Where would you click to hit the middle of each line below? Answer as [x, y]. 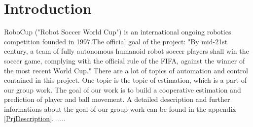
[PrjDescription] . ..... [35, 118]
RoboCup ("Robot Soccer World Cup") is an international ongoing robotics [118, 32]
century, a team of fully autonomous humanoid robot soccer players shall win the [126, 51]
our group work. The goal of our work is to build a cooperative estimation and [123, 89]
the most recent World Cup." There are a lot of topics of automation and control [126, 70]
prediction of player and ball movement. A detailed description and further [117, 99]
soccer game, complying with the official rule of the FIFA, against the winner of [125, 60]
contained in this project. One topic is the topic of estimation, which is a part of [125, 80]
